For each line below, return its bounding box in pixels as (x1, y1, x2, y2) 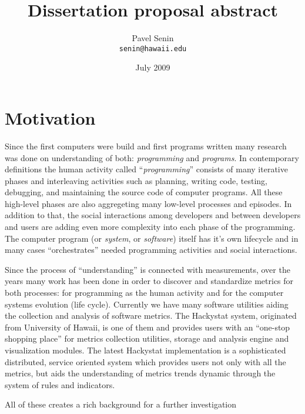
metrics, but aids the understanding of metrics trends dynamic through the (5, 367, 276, 379)
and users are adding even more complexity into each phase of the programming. (5, 221, 296, 233)
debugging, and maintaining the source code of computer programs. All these (5, 186, 283, 198)
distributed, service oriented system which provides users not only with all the (5, 355, 286, 368)
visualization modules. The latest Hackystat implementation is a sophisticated (5, 344, 286, 356)
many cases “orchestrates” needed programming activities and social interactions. (5, 243, 297, 256)
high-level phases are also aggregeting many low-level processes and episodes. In (5, 197, 292, 209)
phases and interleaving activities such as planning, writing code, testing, (5, 174, 268, 186)
